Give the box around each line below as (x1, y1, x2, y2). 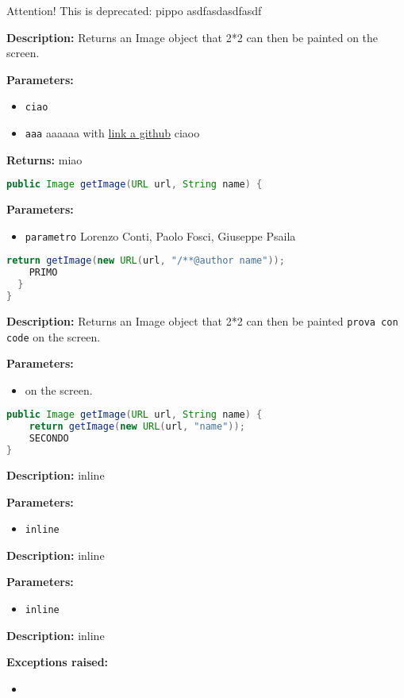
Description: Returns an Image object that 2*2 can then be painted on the (6, 29, 379, 45)
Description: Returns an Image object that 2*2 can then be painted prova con (6, 312, 398, 329)
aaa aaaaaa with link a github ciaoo (25, 125, 200, 141)
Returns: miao (6, 151, 83, 168)
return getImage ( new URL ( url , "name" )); (29, 421, 245, 433)
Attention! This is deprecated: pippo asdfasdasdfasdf (6, 2, 262, 18)
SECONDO (29, 433, 69, 445)
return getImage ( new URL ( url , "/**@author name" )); (6, 255, 285, 267)
